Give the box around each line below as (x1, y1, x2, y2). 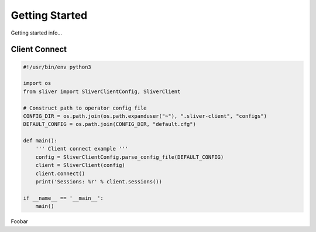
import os (23, 80, 51, 87)
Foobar (11, 218, 29, 225)
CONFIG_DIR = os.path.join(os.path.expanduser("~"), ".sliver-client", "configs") (23, 112, 267, 120)
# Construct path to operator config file (23, 104, 147, 111)
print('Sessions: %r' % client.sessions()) (35, 179, 162, 185)
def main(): (23, 138, 58, 144)
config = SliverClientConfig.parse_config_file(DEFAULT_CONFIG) (35, 153, 224, 161)
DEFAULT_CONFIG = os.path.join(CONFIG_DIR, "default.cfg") (23, 121, 196, 128)
